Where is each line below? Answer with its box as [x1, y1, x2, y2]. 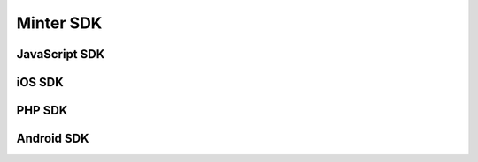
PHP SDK [16, 103, 68, 118]
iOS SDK [16, 75, 64, 90]
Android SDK [16, 131, 89, 146]
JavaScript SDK [16, 47, 105, 62]
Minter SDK [16, 13, 103, 33]
